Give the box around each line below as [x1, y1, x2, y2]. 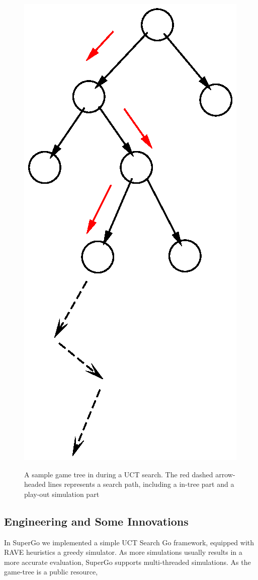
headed [24, 479, 46, 489]
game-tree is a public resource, [4, 566, 98, 577]
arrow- [215, 469, 235, 479]
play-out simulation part [24, 488, 100, 499]
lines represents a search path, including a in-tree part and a [48, 479, 234, 489]
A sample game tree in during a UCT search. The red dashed [24, 469, 213, 479]
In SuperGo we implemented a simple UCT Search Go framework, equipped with [4, 537, 254, 547]
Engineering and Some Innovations [4, 513, 189, 529]
